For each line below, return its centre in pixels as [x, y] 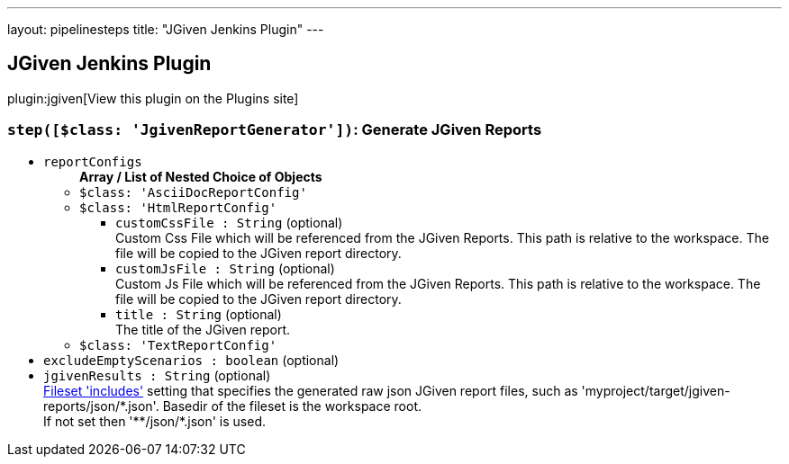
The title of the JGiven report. [203, 329]
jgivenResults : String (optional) [157, 375]
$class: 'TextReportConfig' [178, 345]
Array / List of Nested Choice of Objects [201, 176]
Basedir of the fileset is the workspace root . [292, 406]
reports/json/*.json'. [101, 406]
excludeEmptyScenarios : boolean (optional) [191, 360]
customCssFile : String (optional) [229, 222]
